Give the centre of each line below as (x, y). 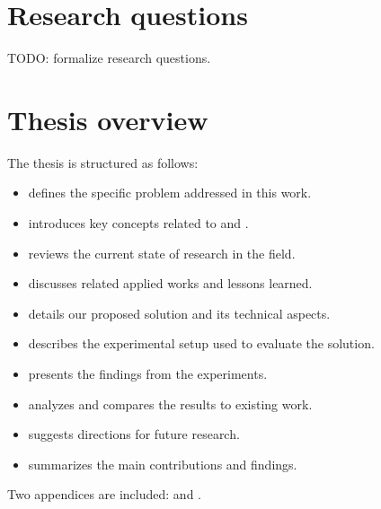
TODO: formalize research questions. (109, 58)
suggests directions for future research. (134, 434)
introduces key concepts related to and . (138, 223)
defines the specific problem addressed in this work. (170, 193)
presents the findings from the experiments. (148, 373)
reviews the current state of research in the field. (162, 253)
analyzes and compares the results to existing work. (170, 404)
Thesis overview (108, 119)
